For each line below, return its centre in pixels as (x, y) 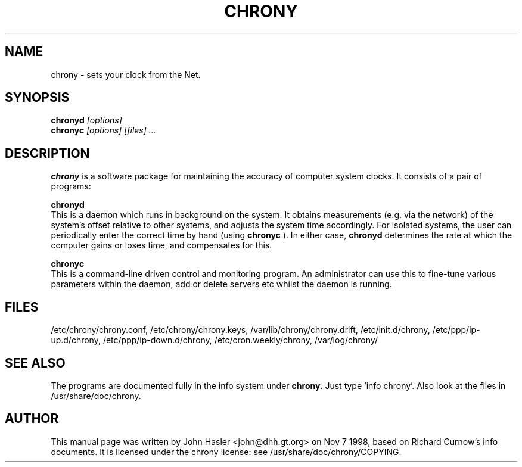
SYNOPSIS (37, 98)
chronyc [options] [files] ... (103, 130)
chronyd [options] (86, 120)
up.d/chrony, (76, 340)
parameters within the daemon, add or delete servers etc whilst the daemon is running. (221, 284)
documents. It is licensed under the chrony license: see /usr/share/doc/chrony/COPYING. (226, 452)
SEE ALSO (35, 363)
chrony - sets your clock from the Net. (126, 74)
